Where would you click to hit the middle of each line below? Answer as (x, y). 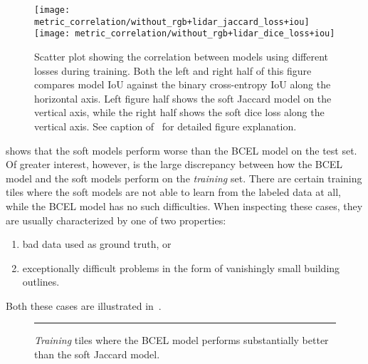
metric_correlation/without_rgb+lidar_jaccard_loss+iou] (172, 22)
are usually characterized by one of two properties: (116, 220)
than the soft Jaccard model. (97, 354)
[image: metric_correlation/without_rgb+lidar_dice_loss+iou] (185, 34)
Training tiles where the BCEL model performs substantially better (182, 340)
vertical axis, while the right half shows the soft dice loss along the (179, 112)
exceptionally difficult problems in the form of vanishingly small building (181, 267)
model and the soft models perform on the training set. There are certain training (184, 178)
